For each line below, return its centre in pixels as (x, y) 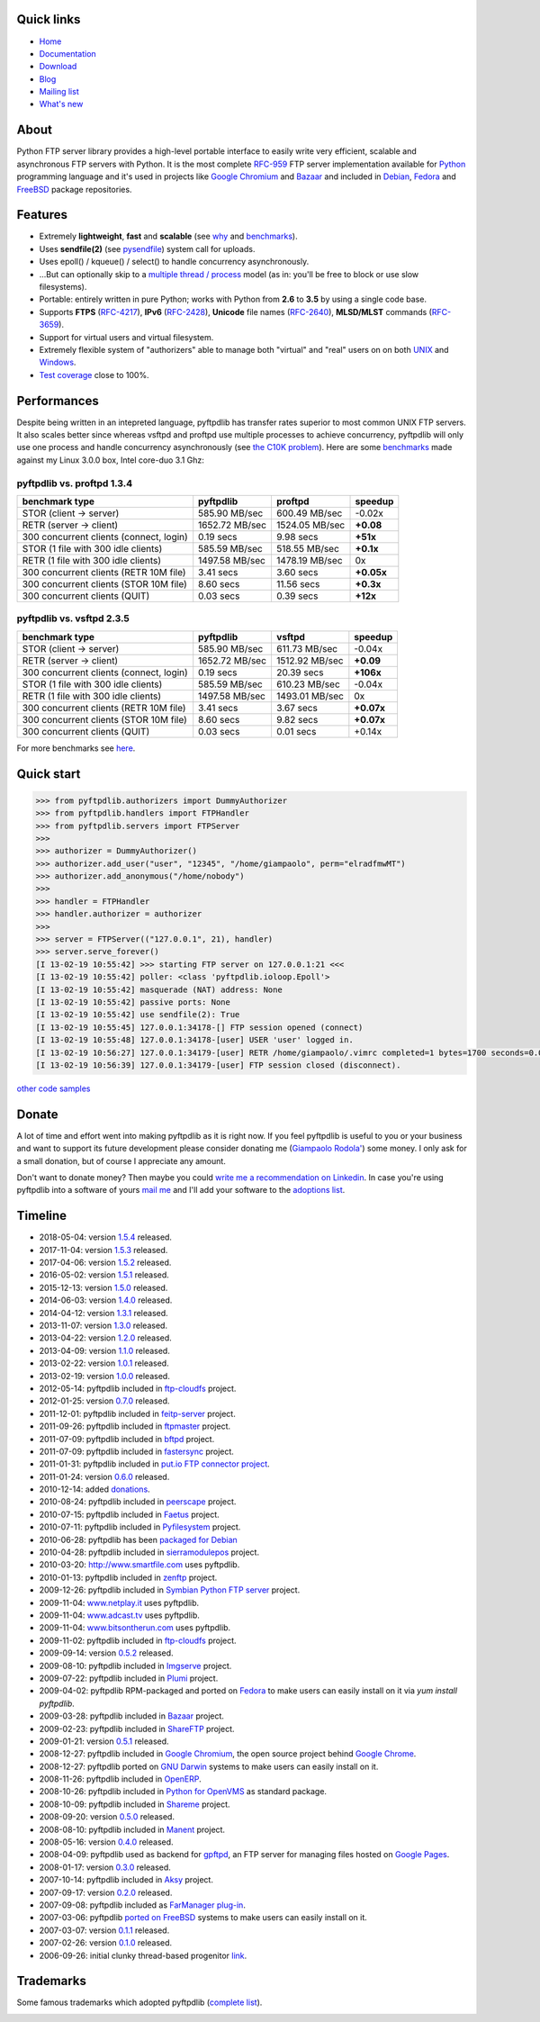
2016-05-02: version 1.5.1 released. (104, 1275)
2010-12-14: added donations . (94, 1489)
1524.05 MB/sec (310, 525)
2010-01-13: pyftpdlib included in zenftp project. (128, 1577)
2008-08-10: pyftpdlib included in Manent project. (132, 1829)
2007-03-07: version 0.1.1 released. (104, 1930)
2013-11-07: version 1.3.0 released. (103, 1326)
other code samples (54, 1088)
